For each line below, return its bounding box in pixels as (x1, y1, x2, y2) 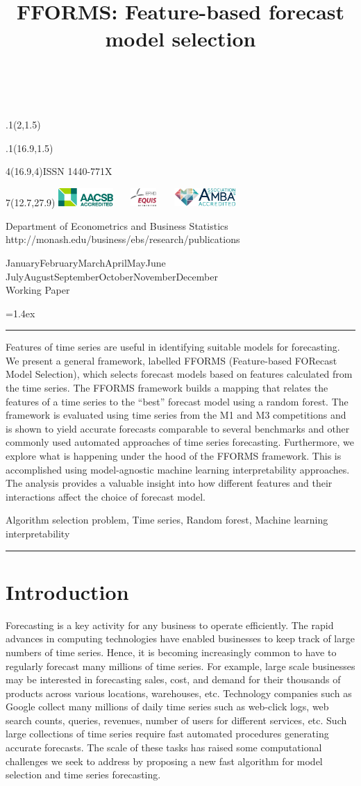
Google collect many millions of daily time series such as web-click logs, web (6, 699, 329, 714)
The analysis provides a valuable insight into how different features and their (6, 476, 333, 490)
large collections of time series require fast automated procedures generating (6, 726, 329, 741)
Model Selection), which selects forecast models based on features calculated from (6, 367, 353, 381)
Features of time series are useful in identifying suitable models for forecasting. (6, 340, 340, 354)
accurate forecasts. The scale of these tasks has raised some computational (6, 740, 322, 755)
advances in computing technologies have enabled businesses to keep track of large (6, 631, 355, 646)
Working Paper (6, 283, 70, 297)
